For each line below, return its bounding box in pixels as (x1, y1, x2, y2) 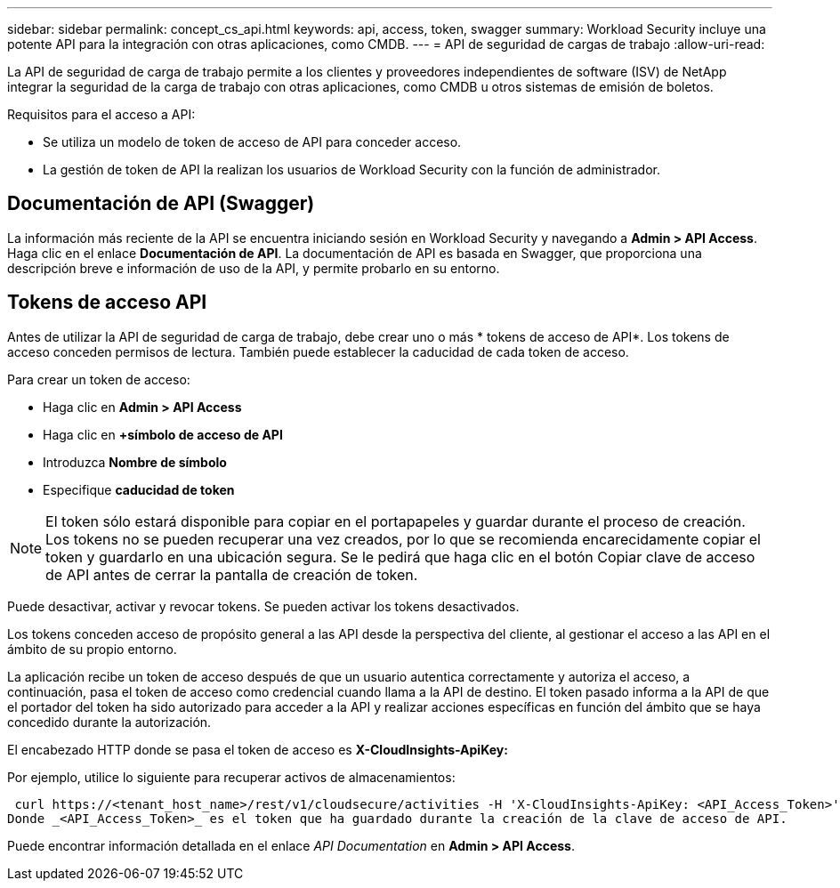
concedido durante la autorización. (7, 714, 212, 730)
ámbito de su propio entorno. (7, 641, 177, 657)
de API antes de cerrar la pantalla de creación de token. (45, 565, 418, 584)
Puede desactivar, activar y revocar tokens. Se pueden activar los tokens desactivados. (7, 598, 520, 614)
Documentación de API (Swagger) (7, 192, 315, 215)
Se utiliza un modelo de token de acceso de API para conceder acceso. (43, 134, 462, 149)
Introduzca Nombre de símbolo (43, 454, 227, 470)
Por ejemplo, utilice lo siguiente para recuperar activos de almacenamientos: (7, 769, 456, 785)
